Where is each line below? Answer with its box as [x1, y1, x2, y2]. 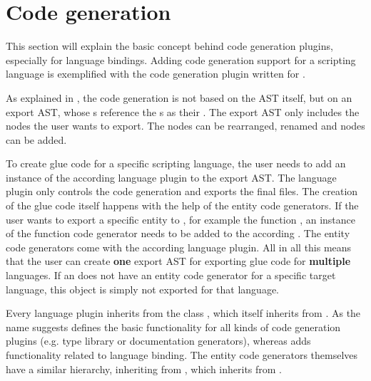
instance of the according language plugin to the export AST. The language [6, 169, 337, 184]
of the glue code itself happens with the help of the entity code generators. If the [6, 198, 359, 213]
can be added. [6, 132, 67, 147]
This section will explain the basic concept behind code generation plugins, [6, 38, 333, 53]
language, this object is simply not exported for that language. [6, 281, 280, 296]
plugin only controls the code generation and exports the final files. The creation [6, 184, 358, 199]
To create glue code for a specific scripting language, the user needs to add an [6, 156, 346, 171]
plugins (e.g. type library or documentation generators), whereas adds [6, 333, 311, 348]
